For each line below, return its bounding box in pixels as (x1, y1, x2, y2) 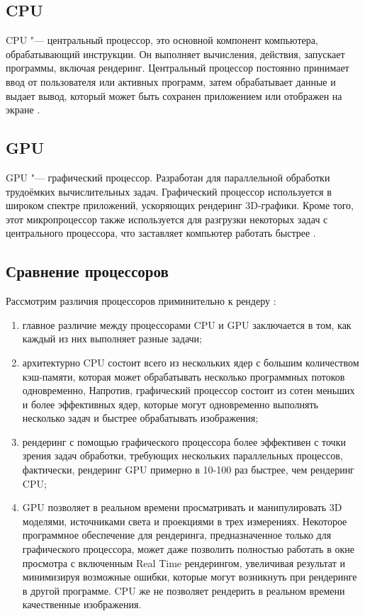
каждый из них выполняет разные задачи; (22, 331, 202, 346)
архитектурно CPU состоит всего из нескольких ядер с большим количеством (22, 354, 359, 369)
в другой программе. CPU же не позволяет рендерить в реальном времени (22, 583, 345, 598)
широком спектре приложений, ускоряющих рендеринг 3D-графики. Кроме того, (6, 198, 354, 213)
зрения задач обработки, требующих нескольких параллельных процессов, (22, 448, 343, 463)
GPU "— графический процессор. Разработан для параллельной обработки (6, 169, 330, 184)
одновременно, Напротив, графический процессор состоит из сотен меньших (22, 383, 355, 398)
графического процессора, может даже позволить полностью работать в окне (22, 542, 354, 556)
